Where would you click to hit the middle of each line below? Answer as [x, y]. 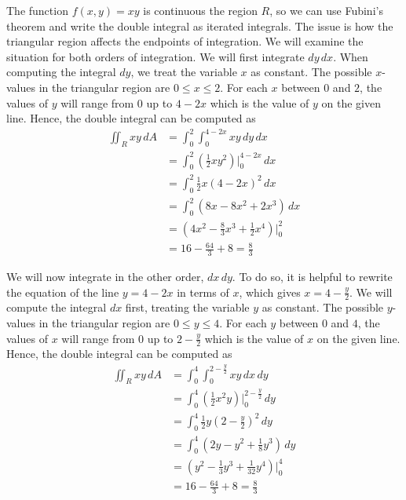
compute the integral [57, 307]
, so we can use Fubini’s [326, 10]
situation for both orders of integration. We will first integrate [155, 56]
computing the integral [61, 72]
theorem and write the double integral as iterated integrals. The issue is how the [200, 26]
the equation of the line [63, 292]
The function [37, 10]
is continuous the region [200, 10]
